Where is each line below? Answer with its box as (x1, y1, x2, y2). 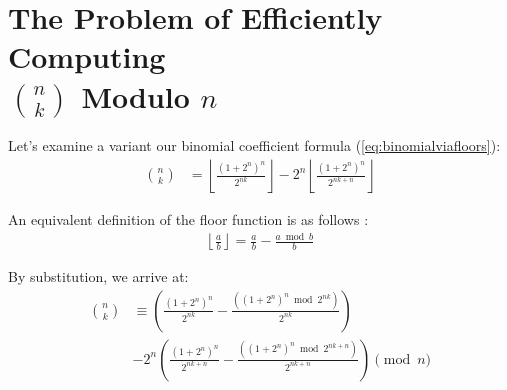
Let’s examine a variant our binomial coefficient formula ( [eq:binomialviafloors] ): (8, 135, 501, 156)
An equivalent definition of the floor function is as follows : (8, 208, 369, 229)
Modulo (81, 75, 190, 116)
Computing (8, 36, 166, 77)
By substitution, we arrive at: (8, 266, 189, 287)
